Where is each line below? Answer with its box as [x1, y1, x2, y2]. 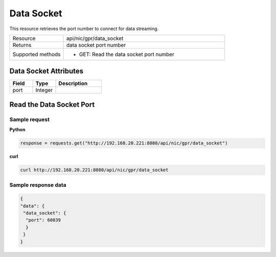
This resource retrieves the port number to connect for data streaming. [9, 26, 159, 32]
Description [58, 80, 88, 87]
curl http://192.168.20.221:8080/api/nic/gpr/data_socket [20, 167, 169, 173]
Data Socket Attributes [9, 67, 84, 76]
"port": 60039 [26, 217, 61, 223]
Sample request [9, 115, 50, 123]
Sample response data [9, 181, 66, 189]
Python [9, 127, 26, 133]
